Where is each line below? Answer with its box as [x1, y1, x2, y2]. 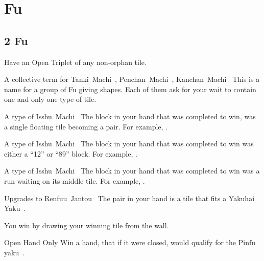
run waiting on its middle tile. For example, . [4, 175, 145, 186]
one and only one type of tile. [4, 94, 97, 104]
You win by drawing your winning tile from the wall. [4, 220, 169, 230]
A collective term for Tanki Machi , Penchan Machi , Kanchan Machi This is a [4, 74, 260, 84]
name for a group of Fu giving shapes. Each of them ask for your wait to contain [4, 83, 256, 94]
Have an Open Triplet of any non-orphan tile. [4, 56, 147, 67]
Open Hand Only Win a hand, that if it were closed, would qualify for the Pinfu [4, 237, 255, 248]
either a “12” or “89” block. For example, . [4, 148, 137, 159]
